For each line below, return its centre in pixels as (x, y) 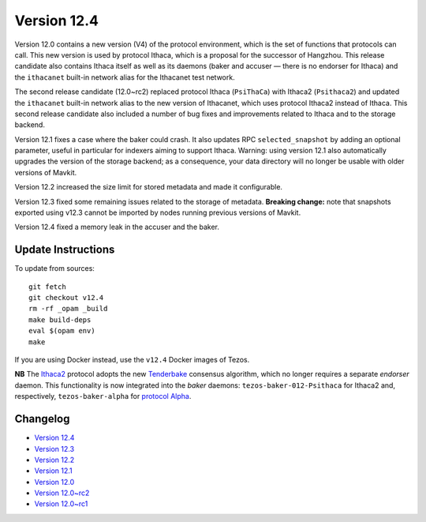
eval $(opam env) (62, 331)
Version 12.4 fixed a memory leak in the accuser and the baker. (117, 227)
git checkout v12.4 (66, 298)
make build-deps (60, 319)
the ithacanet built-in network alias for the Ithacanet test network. (125, 77)
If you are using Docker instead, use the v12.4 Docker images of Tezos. (132, 360)
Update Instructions (65, 250)
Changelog (42, 419)
